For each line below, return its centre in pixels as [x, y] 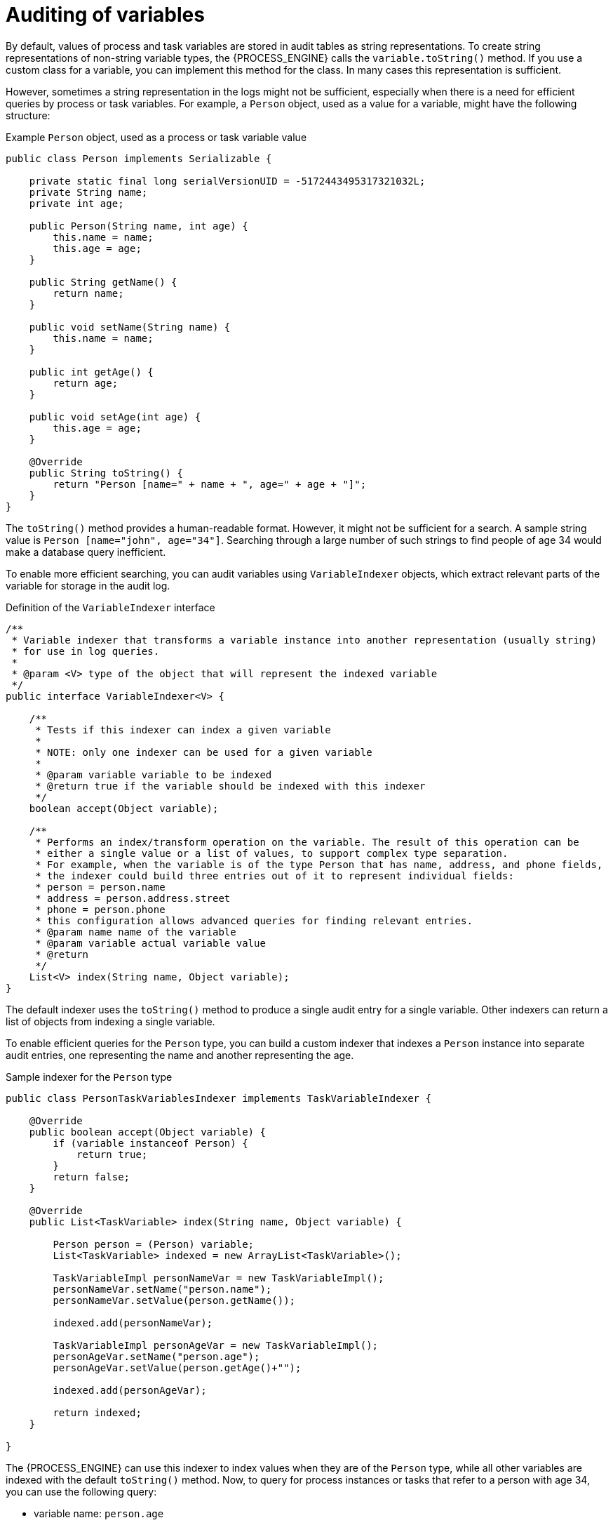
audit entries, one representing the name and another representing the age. [180, 1055]
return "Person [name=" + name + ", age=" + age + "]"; [210, 484]
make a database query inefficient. [86, 552]
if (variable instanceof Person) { [150, 1143]
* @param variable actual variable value [150, 943]
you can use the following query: [81, 1491]
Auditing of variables [105, 15]
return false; [92, 1177]
